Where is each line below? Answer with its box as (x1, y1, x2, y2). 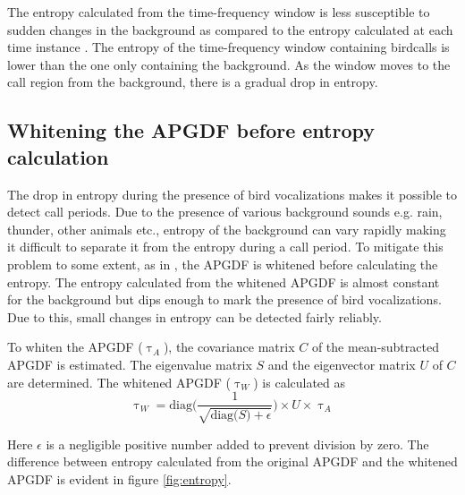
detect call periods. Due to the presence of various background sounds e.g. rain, (7, 202, 443, 221)
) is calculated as (253, 372, 346, 391)
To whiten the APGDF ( (7, 337, 143, 356)
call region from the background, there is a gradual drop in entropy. (7, 73, 378, 91)
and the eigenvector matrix (267, 354, 416, 373)
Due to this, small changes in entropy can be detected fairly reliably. (7, 307, 382, 326)
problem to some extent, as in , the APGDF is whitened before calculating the (7, 254, 438, 273)
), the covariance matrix (163, 337, 295, 356)
